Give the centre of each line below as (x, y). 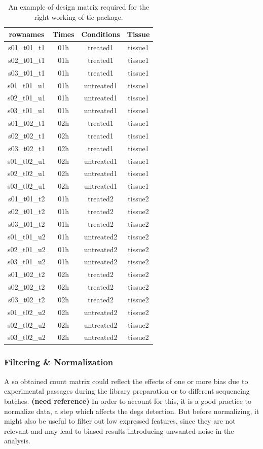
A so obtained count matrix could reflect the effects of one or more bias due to (126, 381)
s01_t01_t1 (27, 47)
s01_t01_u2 (27, 236)
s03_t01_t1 (27, 72)
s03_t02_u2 (27, 337)
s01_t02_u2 (27, 312)
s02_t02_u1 (27, 173)
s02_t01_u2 (27, 249)
